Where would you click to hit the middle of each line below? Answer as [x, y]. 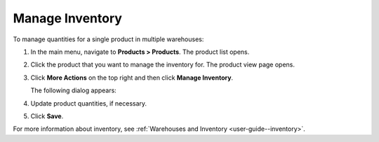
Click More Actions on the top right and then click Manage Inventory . [132, 78]
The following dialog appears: [74, 90]
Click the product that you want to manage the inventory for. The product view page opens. [162, 65]
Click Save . [47, 116]
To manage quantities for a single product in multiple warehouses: [108, 39]
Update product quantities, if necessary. [89, 103]
